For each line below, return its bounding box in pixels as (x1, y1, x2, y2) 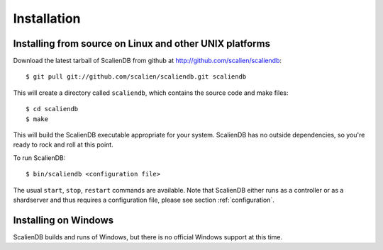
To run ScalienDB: (13, 153, 66, 162)
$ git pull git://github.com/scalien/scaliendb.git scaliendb (26, 73, 247, 81)
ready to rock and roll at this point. (13, 140, 113, 149)
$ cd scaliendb (26, 105, 79, 113)
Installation (13, 11, 81, 26)
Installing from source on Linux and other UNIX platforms (13, 38, 271, 50)
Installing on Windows (13, 214, 114, 226)
